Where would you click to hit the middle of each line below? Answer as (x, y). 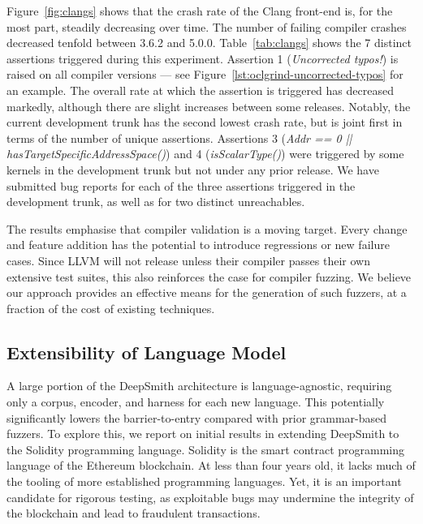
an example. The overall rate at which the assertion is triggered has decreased (200, 90)
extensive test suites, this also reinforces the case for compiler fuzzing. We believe (209, 276)
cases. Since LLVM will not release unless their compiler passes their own (188, 260)
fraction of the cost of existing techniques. (111, 308)
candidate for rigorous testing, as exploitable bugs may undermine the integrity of (210, 497)
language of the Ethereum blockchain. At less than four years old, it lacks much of (211, 465)
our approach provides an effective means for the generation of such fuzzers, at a (207, 292)
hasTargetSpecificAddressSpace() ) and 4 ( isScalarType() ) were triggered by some (205, 154)
